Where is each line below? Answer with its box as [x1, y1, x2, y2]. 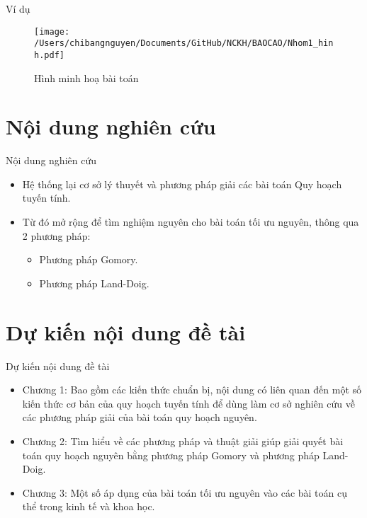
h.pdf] [34, 50, 64, 60]
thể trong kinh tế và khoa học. [22, 499, 155, 514]
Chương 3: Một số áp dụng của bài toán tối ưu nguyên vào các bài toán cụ [22, 485, 348, 500]
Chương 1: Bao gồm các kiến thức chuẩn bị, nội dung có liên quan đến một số [22, 382, 362, 397]
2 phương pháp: [22, 228, 91, 243]
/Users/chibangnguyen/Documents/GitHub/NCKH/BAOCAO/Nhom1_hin [34, 38, 334, 49]
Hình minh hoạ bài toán [34, 70, 139, 85]
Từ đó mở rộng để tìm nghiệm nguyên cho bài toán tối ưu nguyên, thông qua [22, 214, 359, 229]
